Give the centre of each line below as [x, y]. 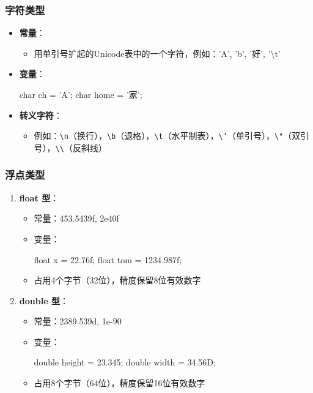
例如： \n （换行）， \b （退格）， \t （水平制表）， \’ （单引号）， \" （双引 [171, 136]
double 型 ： [44, 300]
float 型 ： [39, 197]
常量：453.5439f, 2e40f [76, 218]
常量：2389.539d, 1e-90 [78, 321]
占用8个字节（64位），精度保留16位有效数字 [120, 383]
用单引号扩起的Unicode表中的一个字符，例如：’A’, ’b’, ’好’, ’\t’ [157, 53]
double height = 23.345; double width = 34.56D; [125, 362]
